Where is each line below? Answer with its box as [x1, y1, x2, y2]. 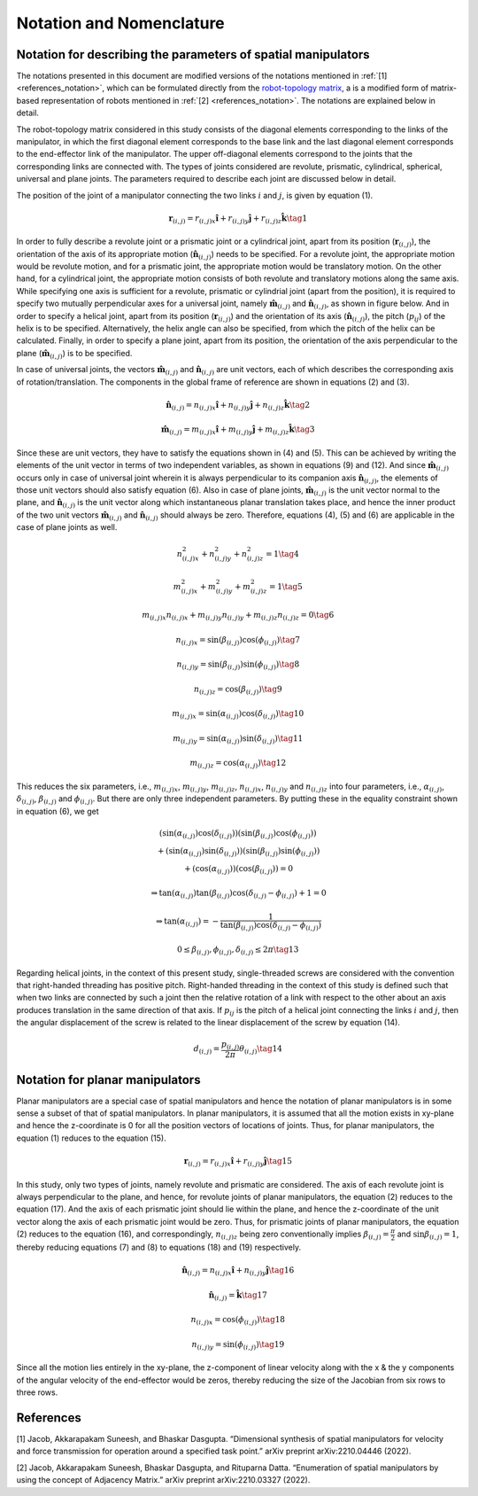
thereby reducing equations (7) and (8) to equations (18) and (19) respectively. [16, 1242, 302, 1252]
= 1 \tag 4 [266, 549, 300, 559]
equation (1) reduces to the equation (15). [16, 1133, 167, 1143]
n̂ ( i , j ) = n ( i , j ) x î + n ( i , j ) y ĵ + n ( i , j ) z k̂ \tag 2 [166, 400, 310, 412]
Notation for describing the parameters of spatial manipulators [16, 47, 371, 62]
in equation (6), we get [16, 806, 99, 816]
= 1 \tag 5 [268, 581, 303, 591]
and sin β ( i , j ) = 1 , [397, 1228, 459, 1241]
